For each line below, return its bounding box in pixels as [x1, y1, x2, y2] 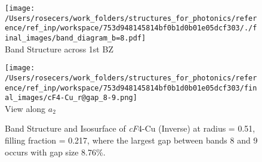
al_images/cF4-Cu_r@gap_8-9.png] [5, 94, 137, 102]
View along [5, 102, 46, 114]
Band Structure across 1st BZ [5, 42, 113, 55]
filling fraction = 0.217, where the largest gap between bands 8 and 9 [5, 134, 258, 147]
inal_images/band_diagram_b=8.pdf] [5, 33, 146, 42]
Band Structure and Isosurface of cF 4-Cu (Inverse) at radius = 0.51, [5, 122, 255, 135]
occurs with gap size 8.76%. [5, 145, 106, 158]
